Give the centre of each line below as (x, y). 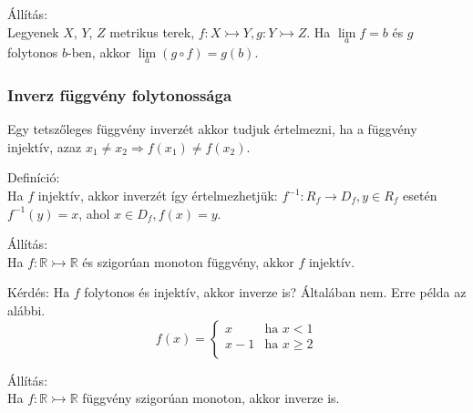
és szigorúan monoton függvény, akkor (188, 261)
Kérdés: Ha (39, 292)
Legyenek (33, 31)
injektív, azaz (45, 146)
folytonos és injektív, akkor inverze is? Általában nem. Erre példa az (275, 292)
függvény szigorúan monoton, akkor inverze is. (211, 398)
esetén (420, 196)
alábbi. (26, 310)
